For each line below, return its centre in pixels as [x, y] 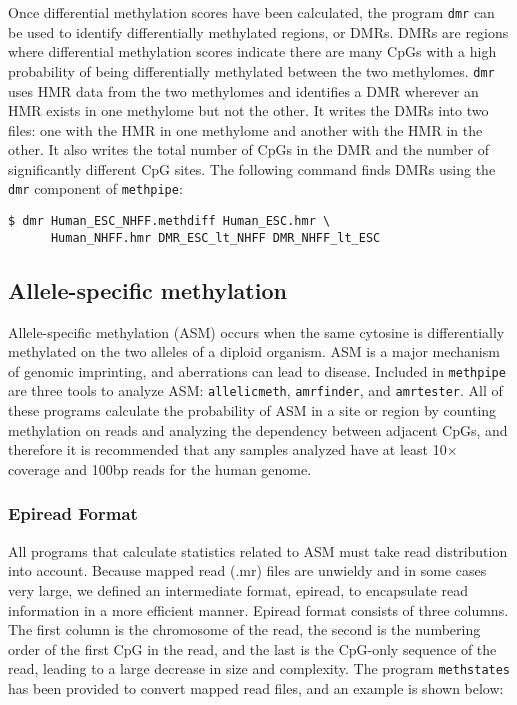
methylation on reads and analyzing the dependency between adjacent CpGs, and [258, 429]
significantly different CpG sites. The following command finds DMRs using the [252, 168]
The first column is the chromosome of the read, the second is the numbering [244, 629]
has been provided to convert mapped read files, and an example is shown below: [256, 687]
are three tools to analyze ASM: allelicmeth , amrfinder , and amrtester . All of [255, 390]
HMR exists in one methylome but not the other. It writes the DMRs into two [248, 110]
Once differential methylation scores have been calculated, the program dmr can [251, 12]
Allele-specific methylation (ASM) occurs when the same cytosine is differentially [256, 331]
